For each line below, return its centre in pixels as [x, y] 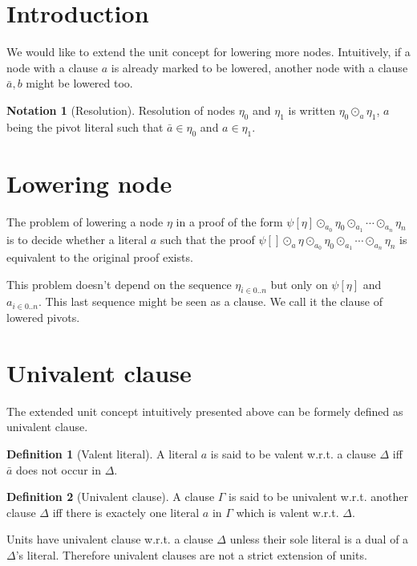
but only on [299, 284]
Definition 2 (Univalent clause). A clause [111, 497]
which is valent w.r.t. [287, 512]
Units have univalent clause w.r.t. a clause [110, 539]
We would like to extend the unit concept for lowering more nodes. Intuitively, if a [208, 52]
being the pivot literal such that [85, 126]
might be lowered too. [79, 83]
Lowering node [89, 183]
